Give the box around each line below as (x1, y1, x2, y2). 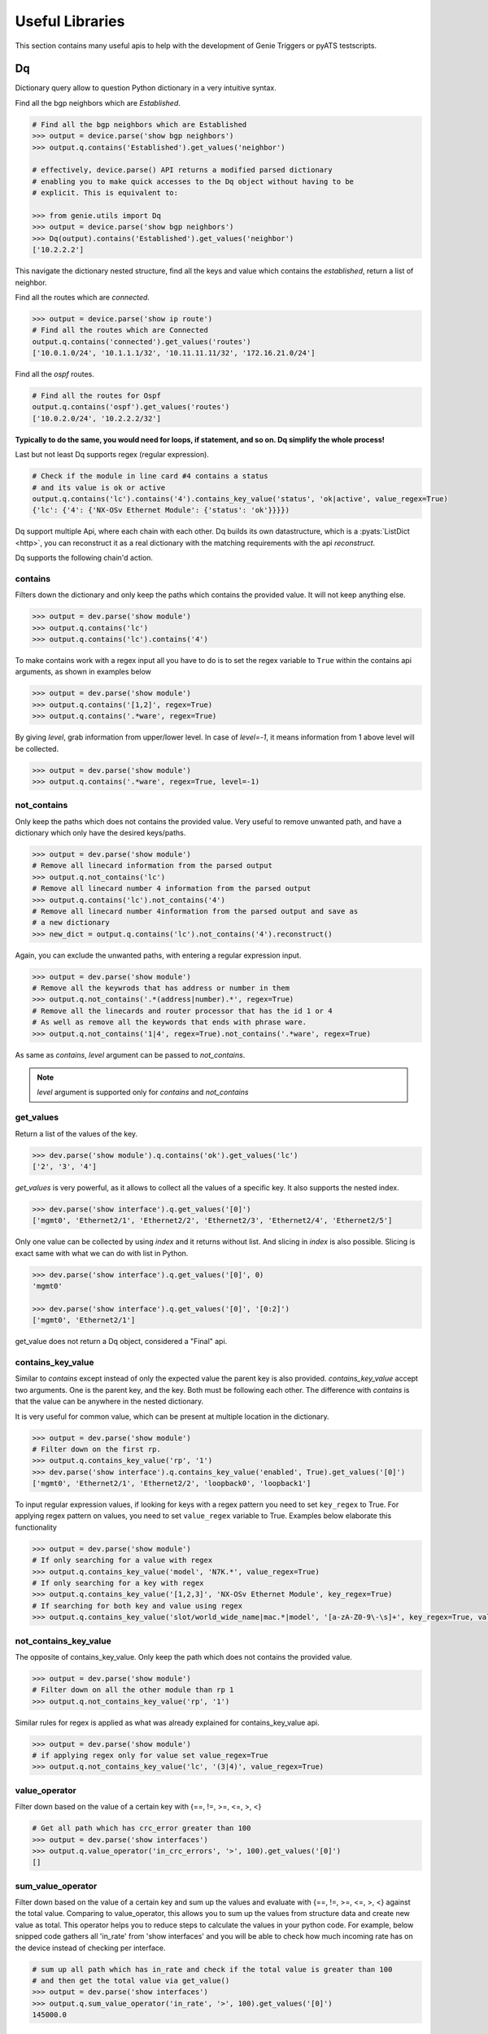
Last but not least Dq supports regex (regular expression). (15, 450, 209, 460)
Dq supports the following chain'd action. (15, 553, 154, 563)
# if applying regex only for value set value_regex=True (32, 1751, 268, 1761)
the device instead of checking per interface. (15, 1943, 166, 1953)
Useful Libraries (15, 12, 125, 30)
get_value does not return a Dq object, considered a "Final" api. (15, 1337, 228, 1347)
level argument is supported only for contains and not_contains (37, 1087, 249, 1098)
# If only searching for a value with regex (32, 1556, 213, 1565)
